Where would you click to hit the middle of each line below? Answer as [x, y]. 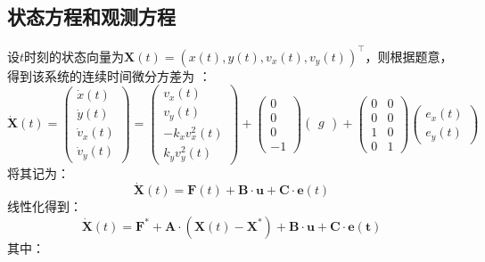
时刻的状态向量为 [74, 56]
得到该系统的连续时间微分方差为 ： [109, 75]
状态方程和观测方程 [91, 16]
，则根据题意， [409, 56]
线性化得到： [45, 206]
